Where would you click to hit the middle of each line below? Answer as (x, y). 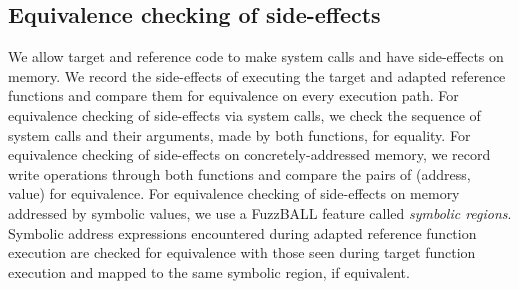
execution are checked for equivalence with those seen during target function (242, 252)
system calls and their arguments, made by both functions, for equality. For (239, 134)
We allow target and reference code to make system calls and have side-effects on (256, 56)
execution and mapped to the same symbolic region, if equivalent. (209, 271)
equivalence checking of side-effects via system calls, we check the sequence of (244, 114)
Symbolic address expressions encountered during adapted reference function (242, 232)
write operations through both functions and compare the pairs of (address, (239, 173)
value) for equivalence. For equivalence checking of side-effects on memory (234, 193)
